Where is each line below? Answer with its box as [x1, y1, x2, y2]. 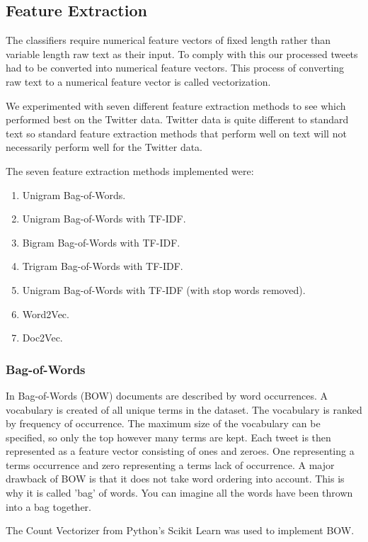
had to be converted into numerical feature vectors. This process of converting [6, 60, 345, 75]
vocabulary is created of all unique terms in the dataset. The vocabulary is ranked [6, 402, 362, 417]
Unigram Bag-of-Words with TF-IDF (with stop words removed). [22, 282, 306, 297]
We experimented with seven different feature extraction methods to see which [6, 98, 346, 113]
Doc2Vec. [22, 330, 63, 345]
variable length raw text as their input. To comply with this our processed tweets [6, 46, 358, 61]
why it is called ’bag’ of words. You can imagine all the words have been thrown [6, 485, 353, 500]
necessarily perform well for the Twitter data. [6, 140, 203, 154]
